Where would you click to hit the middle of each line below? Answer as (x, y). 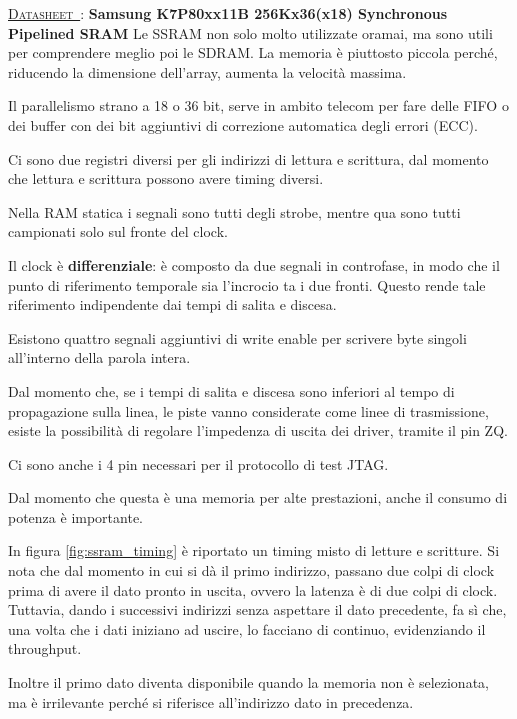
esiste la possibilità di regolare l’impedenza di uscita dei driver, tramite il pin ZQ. (258, 430)
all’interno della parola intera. (99, 357)
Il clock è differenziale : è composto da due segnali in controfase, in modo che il (254, 264)
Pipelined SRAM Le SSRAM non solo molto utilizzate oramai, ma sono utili (250, 32)
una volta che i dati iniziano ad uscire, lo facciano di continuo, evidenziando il (247, 628)
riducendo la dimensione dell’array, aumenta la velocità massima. (207, 71)
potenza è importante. (75, 516)
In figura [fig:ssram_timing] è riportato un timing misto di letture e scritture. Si (254, 550)
